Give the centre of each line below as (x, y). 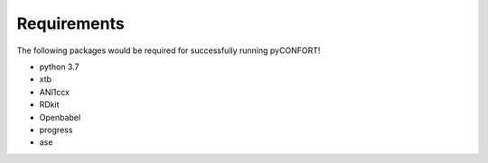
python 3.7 (59, 67)
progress (56, 130)
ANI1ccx (54, 92)
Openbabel (60, 117)
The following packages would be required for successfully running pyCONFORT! (169, 50)
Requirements (71, 23)
